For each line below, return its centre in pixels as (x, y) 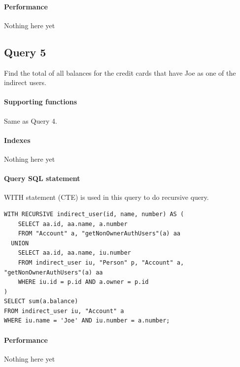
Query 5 (25, 52)
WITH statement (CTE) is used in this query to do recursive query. (106, 197)
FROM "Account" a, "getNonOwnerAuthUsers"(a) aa (99, 234)
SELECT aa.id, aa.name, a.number (73, 224)
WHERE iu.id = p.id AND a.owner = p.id (83, 282)
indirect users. (25, 82)
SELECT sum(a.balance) (41, 301)
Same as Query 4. (31, 120)
